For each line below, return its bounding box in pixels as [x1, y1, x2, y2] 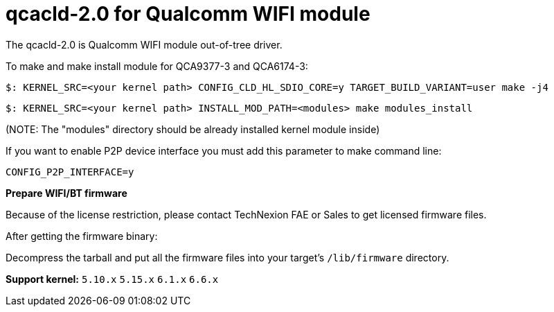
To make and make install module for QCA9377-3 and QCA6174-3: [6, 60, 308, 72]
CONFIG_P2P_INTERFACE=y [6, 166, 134, 177]
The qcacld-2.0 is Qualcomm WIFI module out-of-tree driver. [6, 38, 283, 51]
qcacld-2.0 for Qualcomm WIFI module [6, 2, 370, 26]
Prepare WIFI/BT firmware [6, 187, 127, 199]
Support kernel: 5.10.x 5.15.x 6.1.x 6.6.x [6, 272, 219, 285]
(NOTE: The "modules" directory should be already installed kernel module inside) [6, 123, 380, 135]
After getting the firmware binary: [6, 229, 158, 242]
